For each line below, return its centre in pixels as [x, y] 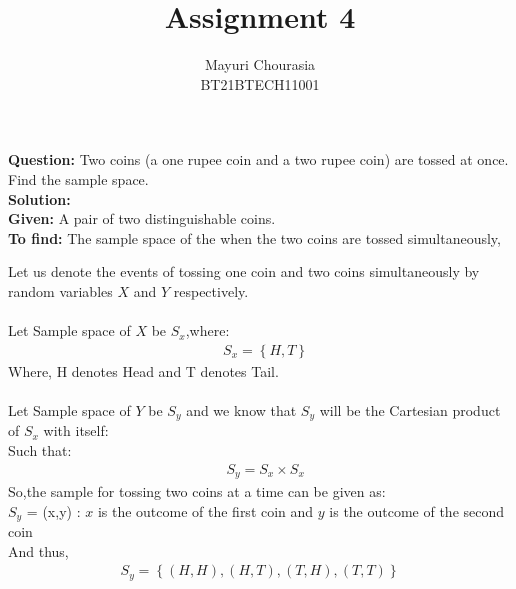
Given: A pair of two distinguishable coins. [142, 218]
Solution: [39, 198]
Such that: [40, 449]
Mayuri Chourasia [260, 64]
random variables [60, 290]
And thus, [38, 550]
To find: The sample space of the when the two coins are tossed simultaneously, [254, 237]
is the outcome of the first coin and [205, 510]
